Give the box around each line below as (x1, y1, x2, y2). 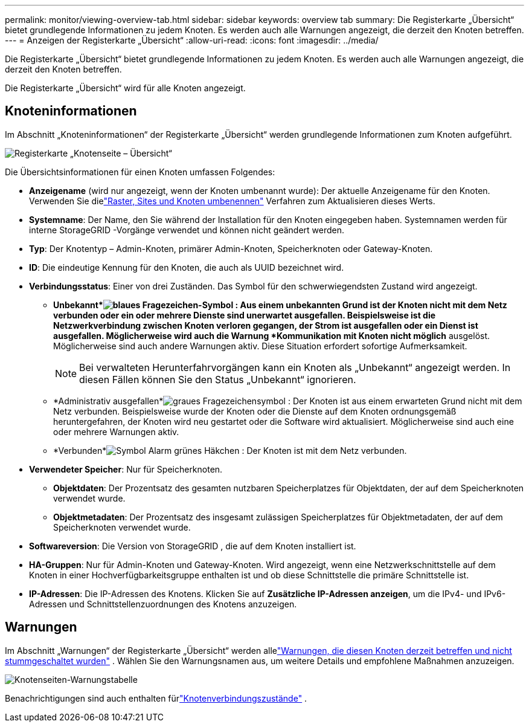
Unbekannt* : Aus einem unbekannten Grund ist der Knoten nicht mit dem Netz (53, 299, 507, 310)
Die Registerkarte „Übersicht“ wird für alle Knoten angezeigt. (5, 83, 246, 93)
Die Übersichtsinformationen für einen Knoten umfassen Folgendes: (5, 166, 275, 177)
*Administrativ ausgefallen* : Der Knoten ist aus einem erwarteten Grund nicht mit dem (53, 395, 522, 406)
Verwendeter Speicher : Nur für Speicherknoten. (29, 464, 223, 474)
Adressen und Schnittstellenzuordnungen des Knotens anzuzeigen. (29, 598, 297, 609)
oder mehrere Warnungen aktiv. (53, 426, 179, 437)
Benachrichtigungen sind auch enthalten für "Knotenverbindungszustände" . (5, 693, 307, 703)
